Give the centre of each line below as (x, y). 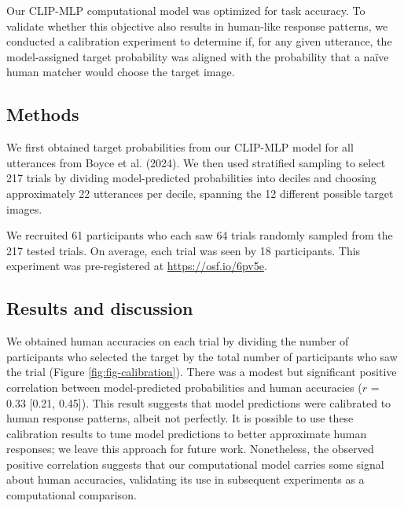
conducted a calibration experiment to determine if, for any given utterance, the (199, 41)
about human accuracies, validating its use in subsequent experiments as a (185, 479)
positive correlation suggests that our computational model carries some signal (195, 464)
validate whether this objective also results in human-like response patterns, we (197, 26)
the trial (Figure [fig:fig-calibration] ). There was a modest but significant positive (202, 372)
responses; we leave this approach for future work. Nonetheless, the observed (190, 449)
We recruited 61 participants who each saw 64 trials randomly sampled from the (200, 235)
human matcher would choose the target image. (121, 72)
